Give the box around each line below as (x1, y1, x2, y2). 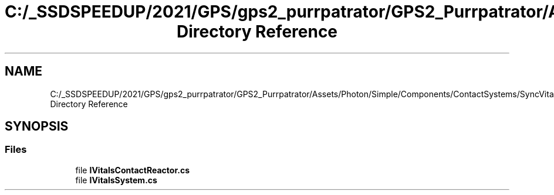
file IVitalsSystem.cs (75, 175, 157, 185)
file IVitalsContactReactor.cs (75, 165, 190, 175)
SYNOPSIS (5, 119, 69, 134)
